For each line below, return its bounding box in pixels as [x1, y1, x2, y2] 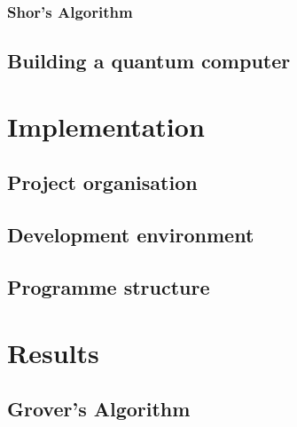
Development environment [7, 221, 254, 249]
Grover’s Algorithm [7, 395, 191, 423]
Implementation [7, 107, 205, 144]
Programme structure [7, 273, 210, 300]
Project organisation [7, 169, 198, 196]
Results [7, 334, 99, 370]
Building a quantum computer [7, 47, 291, 75]
